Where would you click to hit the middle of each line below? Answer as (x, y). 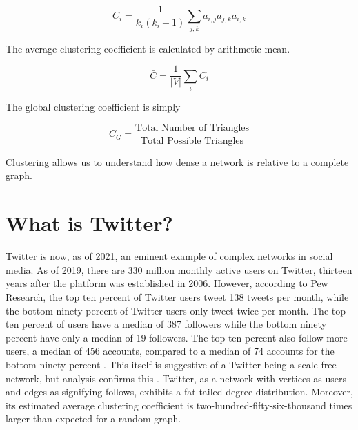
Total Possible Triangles (192, 141)
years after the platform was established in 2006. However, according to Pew (167, 283)
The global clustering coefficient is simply (93, 107)
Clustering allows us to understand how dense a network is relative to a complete (177, 161)
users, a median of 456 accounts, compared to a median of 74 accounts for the (170, 351)
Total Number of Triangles (192, 128)
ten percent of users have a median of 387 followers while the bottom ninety (166, 324)
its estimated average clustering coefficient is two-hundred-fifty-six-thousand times (179, 405)
